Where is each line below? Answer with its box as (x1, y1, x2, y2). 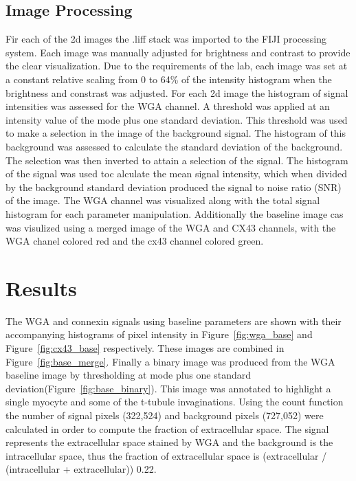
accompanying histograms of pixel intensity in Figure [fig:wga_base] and (5, 327, 313, 342)
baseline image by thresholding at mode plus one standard (5, 368, 252, 382)
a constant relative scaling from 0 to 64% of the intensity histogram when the (5, 71, 332, 86)
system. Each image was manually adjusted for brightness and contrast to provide (5, 45, 351, 59)
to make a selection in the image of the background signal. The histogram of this (5, 126, 346, 140)
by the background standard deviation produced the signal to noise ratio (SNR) (5, 179, 342, 194)
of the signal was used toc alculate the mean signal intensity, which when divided (5, 166, 347, 181)
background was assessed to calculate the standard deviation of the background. (5, 139, 343, 153)
